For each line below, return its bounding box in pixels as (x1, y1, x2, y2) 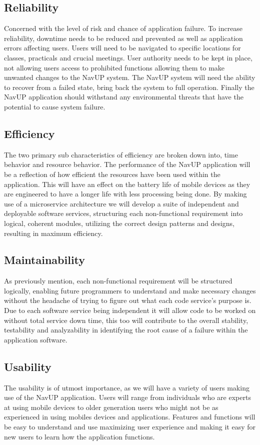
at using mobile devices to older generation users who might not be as (4, 401, 218, 412)
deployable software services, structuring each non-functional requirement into (4, 208, 243, 218)
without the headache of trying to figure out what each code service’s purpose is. (4, 295, 251, 305)
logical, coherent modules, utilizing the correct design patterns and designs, (4, 217, 234, 228)
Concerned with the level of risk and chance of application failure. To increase (4, 23, 243, 33)
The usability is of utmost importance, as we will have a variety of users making (4, 382, 249, 392)
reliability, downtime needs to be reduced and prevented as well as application (4, 32, 243, 43)
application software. (4, 334, 67, 344)
